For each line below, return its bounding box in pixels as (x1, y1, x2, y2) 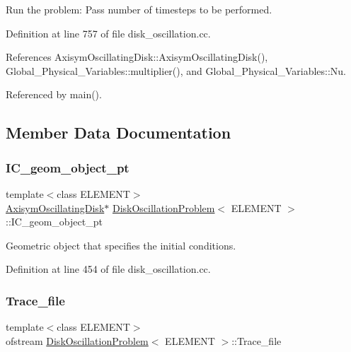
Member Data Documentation (6, 122, 231, 143)
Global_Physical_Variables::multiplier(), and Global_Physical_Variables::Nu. (6, 63, 347, 78)
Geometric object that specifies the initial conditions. (6, 237, 236, 252)
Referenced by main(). (6, 87, 102, 102)
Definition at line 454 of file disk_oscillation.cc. (6, 262, 211, 276)
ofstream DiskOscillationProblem (6, 333, 149, 348)
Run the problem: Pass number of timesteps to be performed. (6, 2, 272, 16)
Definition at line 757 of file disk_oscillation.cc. (6, 25, 211, 40)
